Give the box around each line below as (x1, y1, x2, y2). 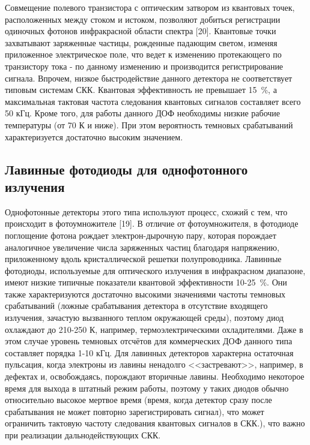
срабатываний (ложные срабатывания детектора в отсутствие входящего (5, 299, 268, 312)
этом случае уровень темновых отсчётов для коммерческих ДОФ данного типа (5, 335, 293, 347)
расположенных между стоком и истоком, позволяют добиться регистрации (5, 13, 281, 25)
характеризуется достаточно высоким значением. (5, 130, 183, 143)
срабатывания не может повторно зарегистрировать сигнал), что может (5, 405, 264, 417)
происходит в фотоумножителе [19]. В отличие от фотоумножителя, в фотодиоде (5, 217, 299, 230)
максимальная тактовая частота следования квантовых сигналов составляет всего (5, 95, 301, 107)
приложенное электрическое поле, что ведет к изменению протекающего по (5, 48, 282, 61)
